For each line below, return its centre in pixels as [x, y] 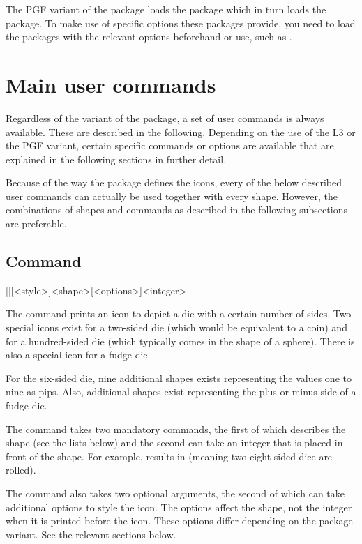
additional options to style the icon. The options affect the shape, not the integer [179, 507]
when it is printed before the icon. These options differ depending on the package [179, 521]
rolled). [21, 470]
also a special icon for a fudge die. [78, 355]
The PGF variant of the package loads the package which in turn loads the [166, 9]
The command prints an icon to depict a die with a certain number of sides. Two [179, 313]
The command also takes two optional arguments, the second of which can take [175, 493]
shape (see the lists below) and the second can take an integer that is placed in [174, 443]
